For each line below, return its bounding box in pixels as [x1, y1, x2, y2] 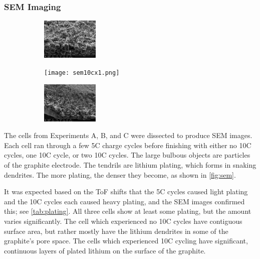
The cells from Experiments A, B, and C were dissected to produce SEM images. [4, 130, 252, 141]
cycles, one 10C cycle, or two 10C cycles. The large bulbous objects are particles [4, 150, 250, 160]
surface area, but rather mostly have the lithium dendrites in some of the [4, 225, 228, 236]
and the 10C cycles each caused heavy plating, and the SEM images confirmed [4, 196, 245, 206]
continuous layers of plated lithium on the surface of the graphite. [4, 245, 206, 255]
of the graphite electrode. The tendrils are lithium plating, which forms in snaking [4, 159, 256, 170]
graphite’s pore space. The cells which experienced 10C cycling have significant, [4, 235, 248, 246]
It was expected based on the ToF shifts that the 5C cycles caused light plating [4, 186, 248, 197]
